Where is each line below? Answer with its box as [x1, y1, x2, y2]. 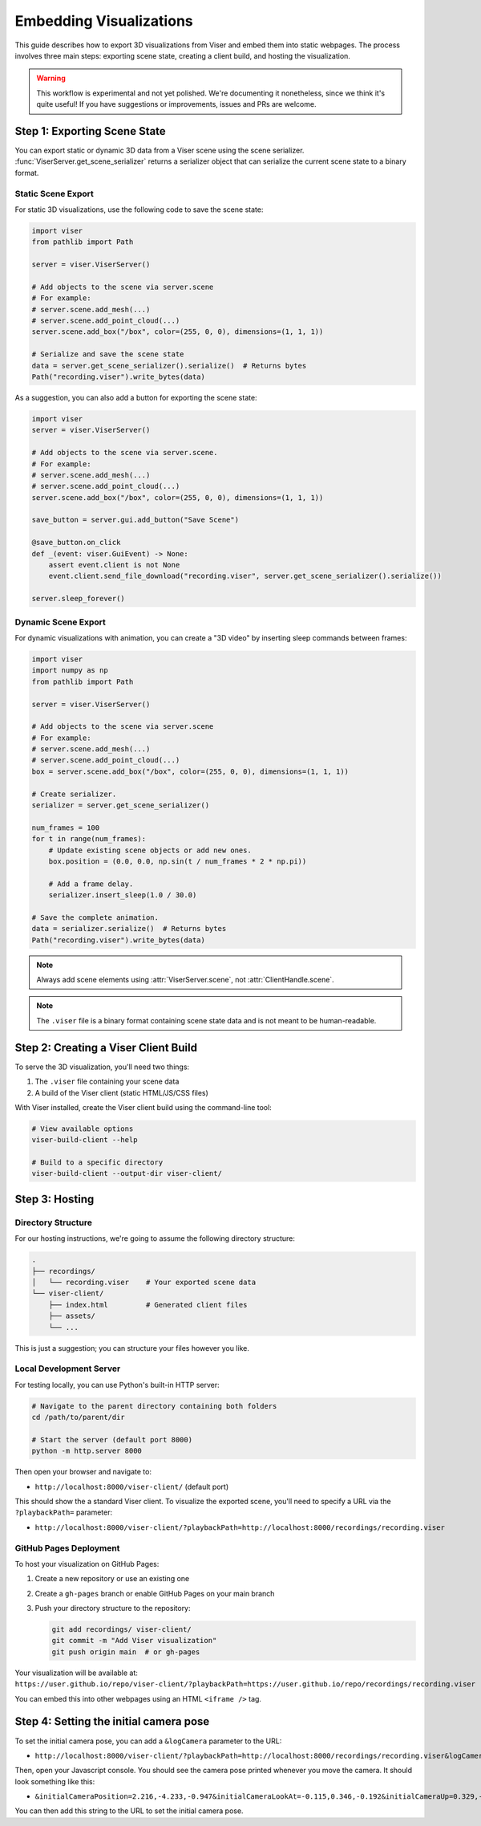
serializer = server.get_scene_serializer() [31, 801, 210, 810]
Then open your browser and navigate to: [14, 1467, 152, 1477]
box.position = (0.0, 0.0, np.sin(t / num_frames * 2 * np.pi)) [48, 856, 307, 866]
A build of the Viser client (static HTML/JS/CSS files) [34, 1088, 208, 1097]
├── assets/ [48, 1312, 96, 1320]
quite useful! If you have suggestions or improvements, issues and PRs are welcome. [36, 100, 317, 109]
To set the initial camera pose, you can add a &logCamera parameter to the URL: [14, 1736, 282, 1746]
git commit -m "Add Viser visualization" [51, 1636, 217, 1645]
